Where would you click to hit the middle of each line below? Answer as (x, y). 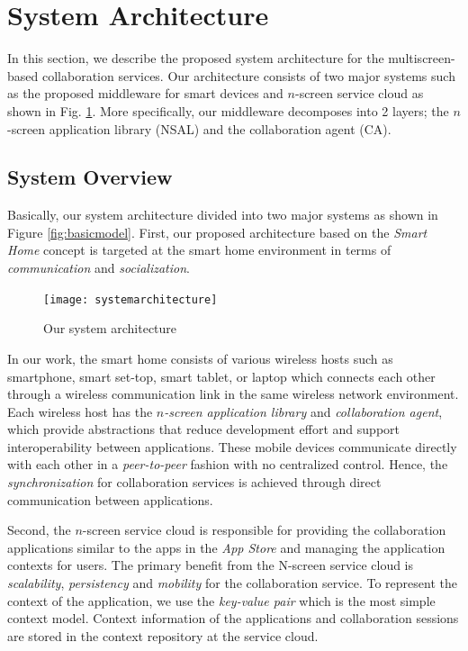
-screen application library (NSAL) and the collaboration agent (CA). (199, 128)
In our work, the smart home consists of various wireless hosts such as (200, 358)
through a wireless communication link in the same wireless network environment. (233, 394)
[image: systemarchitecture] (130, 299)
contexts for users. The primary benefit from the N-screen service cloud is (211, 565)
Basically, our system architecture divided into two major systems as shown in (223, 215)
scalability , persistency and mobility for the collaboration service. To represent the (232, 583)
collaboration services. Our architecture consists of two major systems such (248, 75)
